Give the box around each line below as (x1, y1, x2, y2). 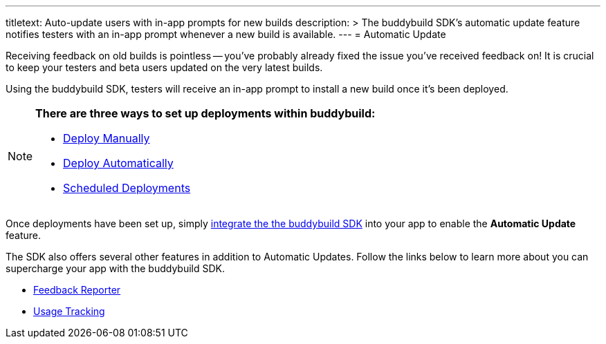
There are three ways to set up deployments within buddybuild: (35, 106, 376, 120)
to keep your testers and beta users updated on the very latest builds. (6, 61, 323, 73)
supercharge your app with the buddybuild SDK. (6, 262, 225, 274)
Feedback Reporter (33, 284, 121, 296)
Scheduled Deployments (63, 181, 191, 195)
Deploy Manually (63, 131, 150, 145)
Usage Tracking (33, 305, 105, 317)
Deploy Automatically (63, 156, 174, 170)
